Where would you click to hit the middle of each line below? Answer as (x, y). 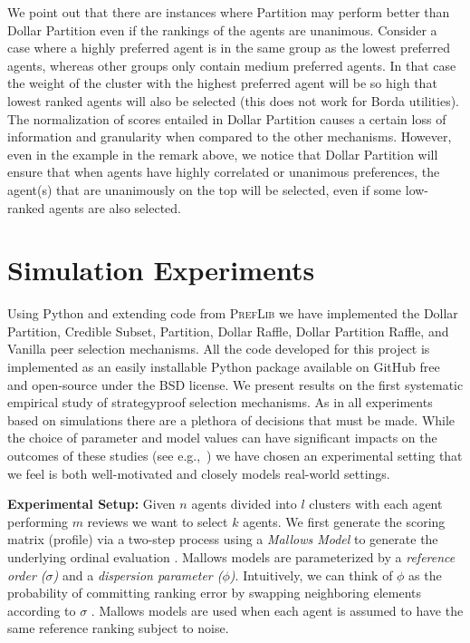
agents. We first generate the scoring (344, 521)
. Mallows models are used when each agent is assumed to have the (277, 610)
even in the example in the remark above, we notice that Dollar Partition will (223, 154)
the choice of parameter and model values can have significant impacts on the (222, 438)
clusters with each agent (376, 504)
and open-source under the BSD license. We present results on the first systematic (235, 384)
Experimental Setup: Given (91, 504)
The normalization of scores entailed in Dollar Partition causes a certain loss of (227, 118)
